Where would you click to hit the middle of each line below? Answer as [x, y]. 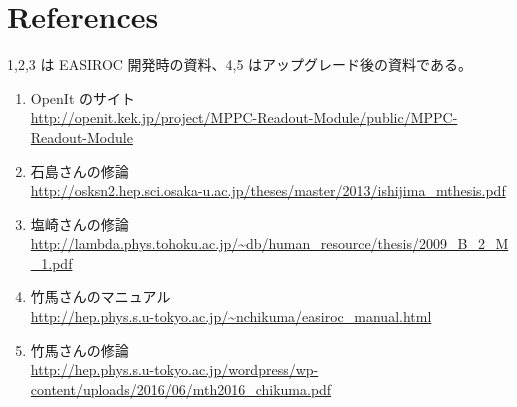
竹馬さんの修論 [79, 349]
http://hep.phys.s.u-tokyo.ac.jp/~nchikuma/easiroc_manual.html [231, 316]
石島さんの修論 [79, 170]
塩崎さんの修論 [79, 223]
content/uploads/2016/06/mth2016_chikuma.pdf [181, 388]
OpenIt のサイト [83, 97]
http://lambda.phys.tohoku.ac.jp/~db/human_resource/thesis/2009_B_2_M [269, 243]
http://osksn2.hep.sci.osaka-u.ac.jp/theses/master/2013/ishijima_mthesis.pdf [268, 190]
